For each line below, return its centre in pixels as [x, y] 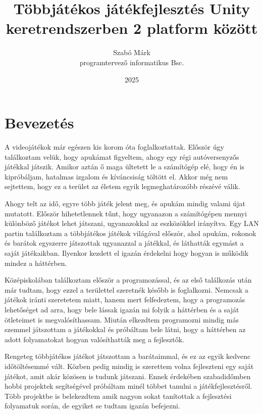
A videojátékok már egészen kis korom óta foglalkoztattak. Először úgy [114, 147]
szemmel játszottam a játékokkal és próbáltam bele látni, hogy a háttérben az [125, 329]
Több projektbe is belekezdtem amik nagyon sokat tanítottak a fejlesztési [118, 396]
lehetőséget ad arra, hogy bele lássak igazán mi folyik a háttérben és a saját [122, 309]
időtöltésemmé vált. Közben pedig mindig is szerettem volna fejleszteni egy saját [129, 366]
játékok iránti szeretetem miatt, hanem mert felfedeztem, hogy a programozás [125, 300]
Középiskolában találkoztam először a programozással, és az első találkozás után [128, 280]
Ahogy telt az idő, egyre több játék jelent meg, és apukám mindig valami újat [125, 203]
